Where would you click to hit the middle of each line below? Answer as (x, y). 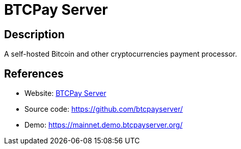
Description (34, 34)
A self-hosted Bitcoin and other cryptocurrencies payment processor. (121, 54)
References (34, 73)
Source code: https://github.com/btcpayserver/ (104, 109)
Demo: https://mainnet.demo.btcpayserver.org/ (104, 125)
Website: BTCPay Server (65, 93)
